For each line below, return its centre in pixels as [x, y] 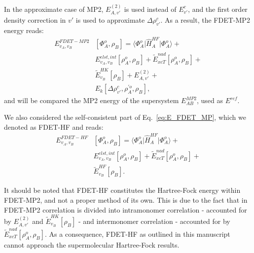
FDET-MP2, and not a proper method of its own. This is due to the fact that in [126, 199]
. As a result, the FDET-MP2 [205, 20]
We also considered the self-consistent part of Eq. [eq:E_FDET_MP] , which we [125, 117]
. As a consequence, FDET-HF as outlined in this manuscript [138, 234]
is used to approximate [110, 20]
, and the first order [218, 9]
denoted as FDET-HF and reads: [54, 126]
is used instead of [150, 9]
